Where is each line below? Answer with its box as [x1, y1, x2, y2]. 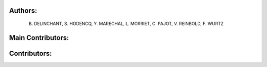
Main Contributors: [9, 33, 69, 42]
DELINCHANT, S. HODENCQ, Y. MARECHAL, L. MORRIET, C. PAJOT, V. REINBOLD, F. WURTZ [34, 21, 224, 27]
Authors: [9, 6, 37, 15]
